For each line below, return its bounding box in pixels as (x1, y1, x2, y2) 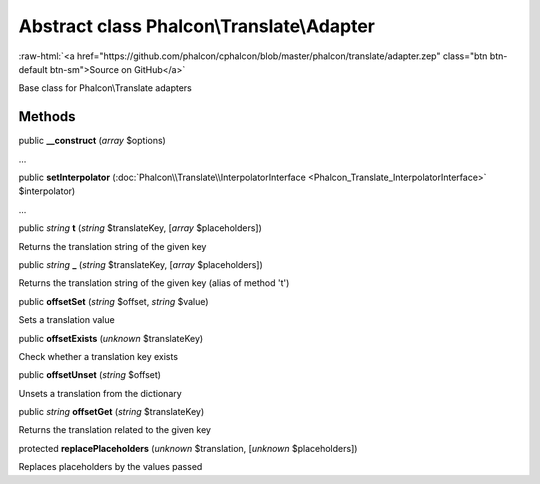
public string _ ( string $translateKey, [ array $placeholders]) (18, 258, 264, 270)
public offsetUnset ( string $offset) (18, 369, 162, 381)
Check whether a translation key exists (18, 350, 179, 362)
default (18, 63, 49, 75)
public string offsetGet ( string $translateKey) (18, 406, 205, 418)
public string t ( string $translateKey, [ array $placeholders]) (18, 222, 262, 234)
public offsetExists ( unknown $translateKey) (18, 332, 204, 344)
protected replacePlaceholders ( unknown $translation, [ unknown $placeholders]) (18, 442, 358, 454)
